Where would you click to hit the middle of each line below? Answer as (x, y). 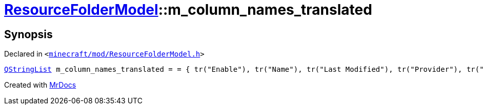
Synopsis (28, 34)
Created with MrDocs (40, 85)
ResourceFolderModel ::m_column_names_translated (188, 10)
